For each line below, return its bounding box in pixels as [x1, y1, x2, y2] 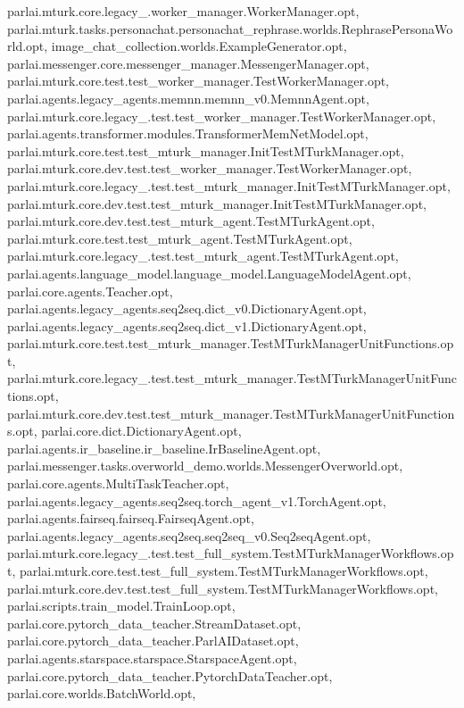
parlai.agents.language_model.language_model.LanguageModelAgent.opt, [7, 263, 411, 282]
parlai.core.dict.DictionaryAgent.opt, [41, 421, 242, 440]
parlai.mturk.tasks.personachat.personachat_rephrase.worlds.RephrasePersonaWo [7, 19, 453, 37]
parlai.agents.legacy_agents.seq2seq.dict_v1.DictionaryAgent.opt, [7, 316, 367, 335]
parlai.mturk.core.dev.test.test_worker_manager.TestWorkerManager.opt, [7, 159, 412, 178]
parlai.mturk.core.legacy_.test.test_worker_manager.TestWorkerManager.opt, [7, 106, 436, 125]
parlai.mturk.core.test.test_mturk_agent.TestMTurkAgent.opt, [7, 229, 352, 247]
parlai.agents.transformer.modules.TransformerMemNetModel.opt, [7, 124, 369, 143]
